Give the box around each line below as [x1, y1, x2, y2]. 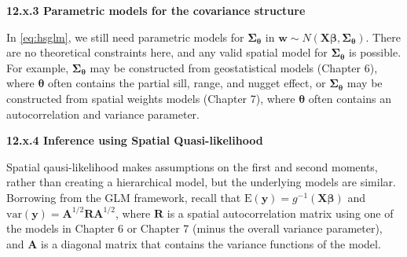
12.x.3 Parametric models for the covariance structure [6, 2, 306, 18]
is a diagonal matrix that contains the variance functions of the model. [41, 235, 381, 251]
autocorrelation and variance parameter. [6, 105, 200, 122]
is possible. [349, 44, 401, 61]
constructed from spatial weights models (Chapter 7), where [6, 90, 295, 106]
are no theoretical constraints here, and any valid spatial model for [6, 44, 328, 61]
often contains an [308, 90, 391, 106]
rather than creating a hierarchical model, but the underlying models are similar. [6, 174, 396, 190]
